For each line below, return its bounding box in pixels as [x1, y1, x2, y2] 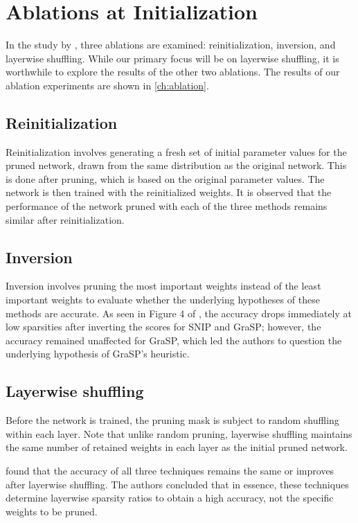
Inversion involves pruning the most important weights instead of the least [6, 278, 321, 293]
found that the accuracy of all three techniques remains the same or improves [6, 463, 334, 478]
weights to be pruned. [6, 504, 98, 518]
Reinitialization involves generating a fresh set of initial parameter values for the [6, 144, 347, 159]
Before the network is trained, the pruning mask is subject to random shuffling [6, 413, 339, 427]
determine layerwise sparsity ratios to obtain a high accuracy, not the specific [6, 490, 334, 505]
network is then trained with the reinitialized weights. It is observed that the [6, 185, 332, 200]
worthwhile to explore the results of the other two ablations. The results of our [6, 64, 340, 79]
